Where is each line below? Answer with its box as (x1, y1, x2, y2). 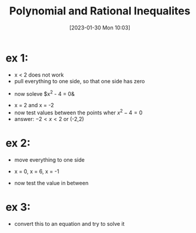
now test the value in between (14, 179, 89, 186)
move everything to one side (14, 156, 85, 163)
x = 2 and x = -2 (14, 102, 54, 109)
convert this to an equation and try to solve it (14, 220, 125, 227)
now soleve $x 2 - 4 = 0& (14, 89, 75, 97)
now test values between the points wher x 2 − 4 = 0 (14, 108, 143, 116)
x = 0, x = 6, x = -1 (14, 168, 59, 175)
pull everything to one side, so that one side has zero (14, 77, 145, 84)
